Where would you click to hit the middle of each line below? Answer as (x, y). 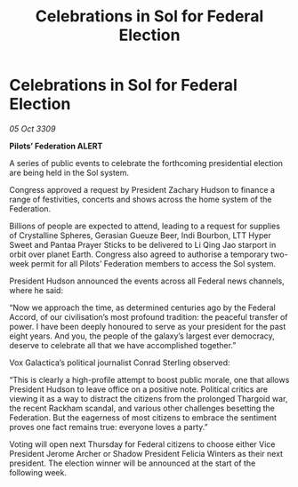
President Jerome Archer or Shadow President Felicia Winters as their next (146, 453)
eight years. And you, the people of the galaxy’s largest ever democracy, (142, 336)
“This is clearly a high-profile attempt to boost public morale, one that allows (149, 379)
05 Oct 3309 (32, 128)
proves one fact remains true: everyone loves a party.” (109, 427)
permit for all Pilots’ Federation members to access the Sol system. (153, 263)
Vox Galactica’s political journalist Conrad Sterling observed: (120, 363)
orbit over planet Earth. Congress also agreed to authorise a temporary (139, 254)
